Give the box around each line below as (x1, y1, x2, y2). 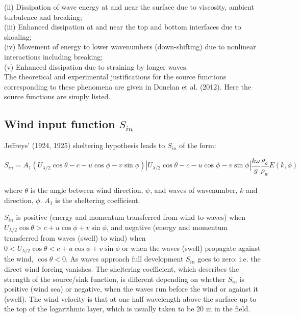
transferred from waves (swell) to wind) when (4, 233, 146, 243)
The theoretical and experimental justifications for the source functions (4, 71, 227, 82)
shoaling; (4, 31, 32, 42)
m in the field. (206, 303, 251, 314)
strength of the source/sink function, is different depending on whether (4, 273, 226, 284)
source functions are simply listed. (4, 91, 111, 102)
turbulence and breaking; (4, 11, 82, 22)
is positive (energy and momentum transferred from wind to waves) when (16, 212, 245, 222)
